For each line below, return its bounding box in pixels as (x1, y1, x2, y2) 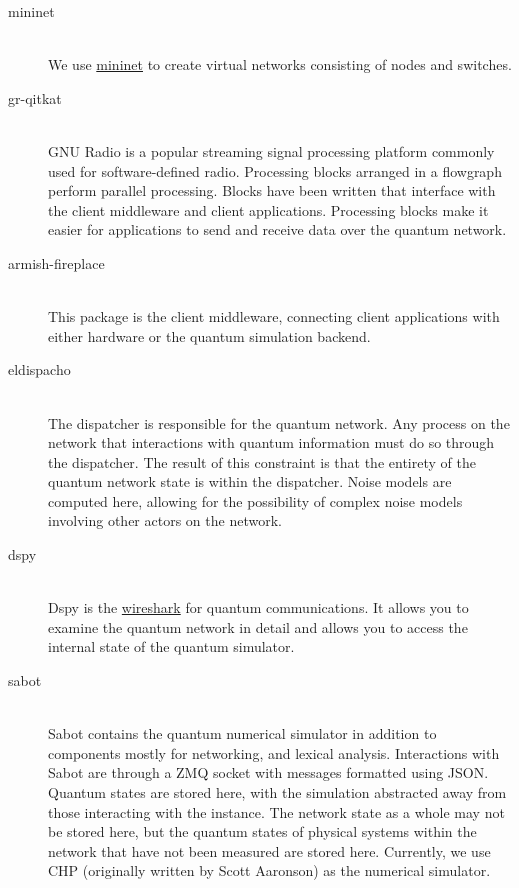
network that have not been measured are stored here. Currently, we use (48, 840, 491, 861)
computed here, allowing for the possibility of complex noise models (48, 490, 463, 511)
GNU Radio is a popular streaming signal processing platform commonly (48, 140, 495, 161)
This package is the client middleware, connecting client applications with (48, 306, 500, 327)
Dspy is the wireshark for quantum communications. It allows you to (48, 597, 469, 618)
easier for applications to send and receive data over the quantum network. (48, 219, 507, 240)
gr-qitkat (8, 87, 62, 108)
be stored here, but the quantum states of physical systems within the (48, 821, 477, 842)
